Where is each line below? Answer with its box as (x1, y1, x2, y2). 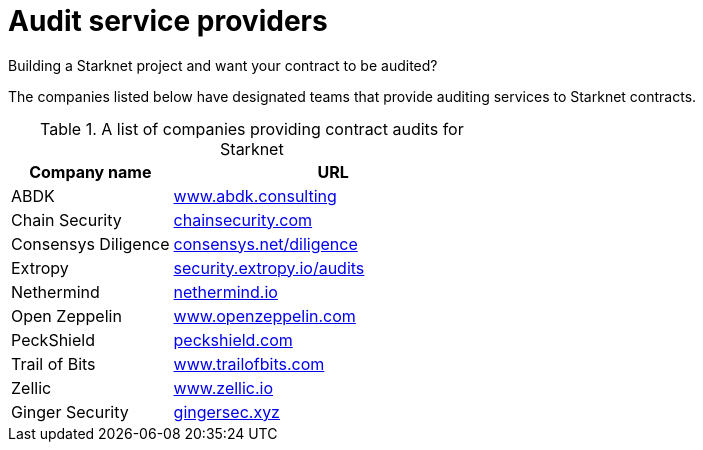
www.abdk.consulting (173, 185, 337, 206)
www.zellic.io (173, 377, 274, 398)
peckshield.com (173, 329, 293, 350)
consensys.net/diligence (173, 233, 358, 254)
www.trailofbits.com (173, 353, 325, 374)
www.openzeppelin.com (173, 305, 356, 326)
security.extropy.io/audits (173, 257, 365, 278)
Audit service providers (8, 4, 328, 38)
